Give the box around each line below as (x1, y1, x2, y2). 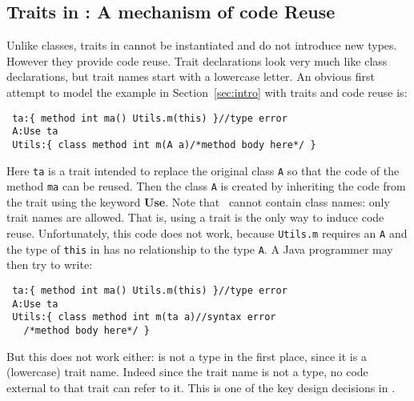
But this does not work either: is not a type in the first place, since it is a (6, 347, 367, 364)
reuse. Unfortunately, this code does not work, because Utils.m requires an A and (6, 225, 408, 242)
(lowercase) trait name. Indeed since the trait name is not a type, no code (6, 363, 368, 380)
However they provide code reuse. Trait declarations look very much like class (6, 52, 388, 69)
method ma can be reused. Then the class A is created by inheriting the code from (6, 178, 406, 194)
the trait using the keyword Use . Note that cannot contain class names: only (6, 193, 390, 210)
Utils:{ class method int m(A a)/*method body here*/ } (12, 138, 316, 150)
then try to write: (6, 256, 93, 273)
